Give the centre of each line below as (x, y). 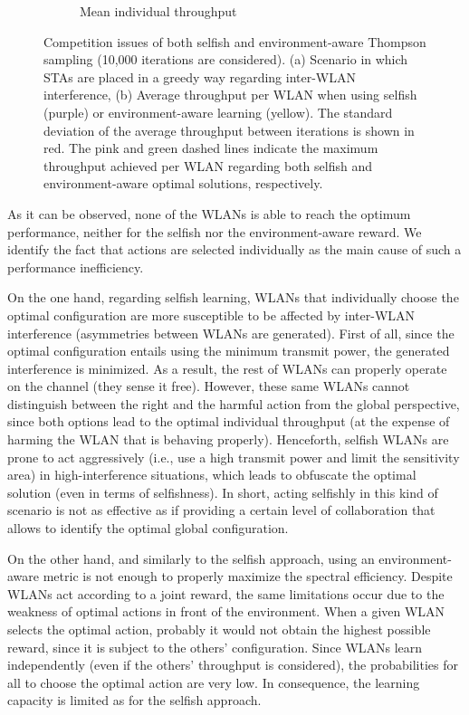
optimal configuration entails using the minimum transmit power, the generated (229, 351)
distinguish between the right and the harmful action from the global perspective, (234, 403)
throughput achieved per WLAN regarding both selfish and (208, 165)
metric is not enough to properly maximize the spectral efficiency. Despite (248, 576)
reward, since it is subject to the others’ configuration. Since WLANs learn (215, 647)
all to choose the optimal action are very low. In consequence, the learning (214, 682)
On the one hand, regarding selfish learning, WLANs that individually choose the (233, 297)
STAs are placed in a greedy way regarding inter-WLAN (200, 76)
